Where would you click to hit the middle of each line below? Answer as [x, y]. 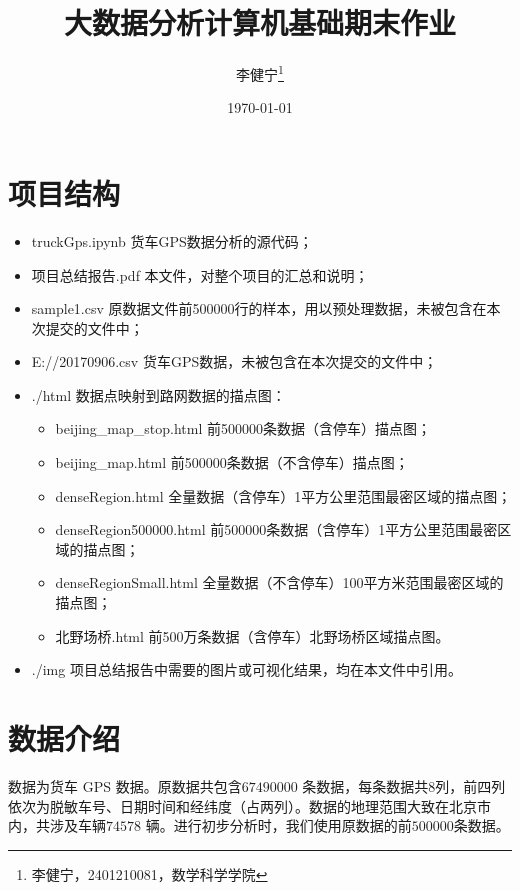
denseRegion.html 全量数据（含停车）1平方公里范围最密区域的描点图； [283, 495]
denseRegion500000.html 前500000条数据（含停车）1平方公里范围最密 [276, 529]
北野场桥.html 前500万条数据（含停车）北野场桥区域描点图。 [252, 635]
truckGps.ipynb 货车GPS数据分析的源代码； [172, 240]
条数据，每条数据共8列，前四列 [404, 785]
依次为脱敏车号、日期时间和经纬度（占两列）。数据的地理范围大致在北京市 [249, 805]
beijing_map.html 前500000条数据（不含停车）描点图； [232, 462]
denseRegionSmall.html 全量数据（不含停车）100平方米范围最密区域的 [279, 582]
